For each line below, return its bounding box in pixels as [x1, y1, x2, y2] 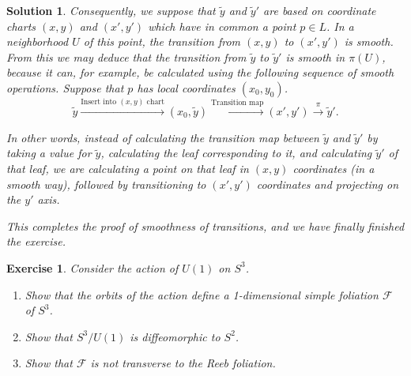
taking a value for [6, 145, 92, 161]
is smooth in [285, 48, 345, 65]
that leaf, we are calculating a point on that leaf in [6, 160, 249, 177]
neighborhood [6, 33, 69, 50]
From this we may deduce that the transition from [6, 48, 247, 65]
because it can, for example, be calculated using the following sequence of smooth [6, 64, 394, 81]
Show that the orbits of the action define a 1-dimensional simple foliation [25, 286, 379, 303]
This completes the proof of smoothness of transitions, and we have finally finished [6, 217, 405, 234]
